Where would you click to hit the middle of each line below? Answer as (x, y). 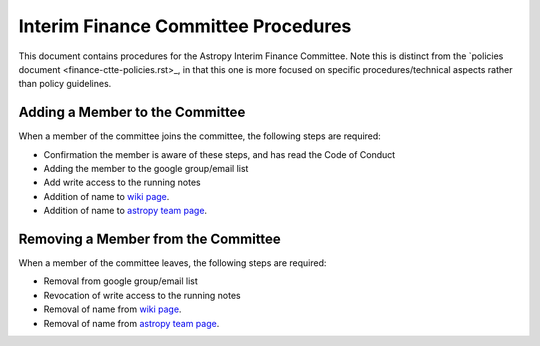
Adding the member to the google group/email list (146, 169)
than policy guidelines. (65, 84)
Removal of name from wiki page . (112, 309)
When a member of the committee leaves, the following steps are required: (172, 263)
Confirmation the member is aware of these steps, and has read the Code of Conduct (219, 154)
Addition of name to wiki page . (106, 196)
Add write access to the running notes (122, 182)
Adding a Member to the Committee (132, 112)
